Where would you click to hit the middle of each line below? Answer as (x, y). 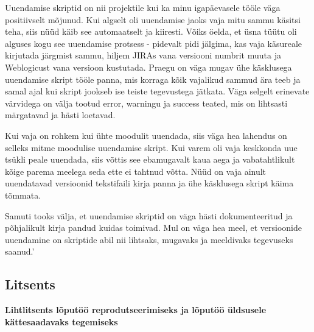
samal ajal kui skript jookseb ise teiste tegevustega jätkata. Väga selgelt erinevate (157, 91)
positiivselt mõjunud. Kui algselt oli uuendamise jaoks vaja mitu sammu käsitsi (153, 19)
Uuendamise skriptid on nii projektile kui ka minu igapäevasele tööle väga (143, 7)
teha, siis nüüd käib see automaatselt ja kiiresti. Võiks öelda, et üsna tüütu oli (151, 31)
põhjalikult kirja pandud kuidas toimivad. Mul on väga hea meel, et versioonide (153, 228)
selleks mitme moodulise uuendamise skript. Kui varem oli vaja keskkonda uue (151, 147)
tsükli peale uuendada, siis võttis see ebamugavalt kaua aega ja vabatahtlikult (150, 159)
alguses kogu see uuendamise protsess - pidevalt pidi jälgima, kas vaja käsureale (154, 43)
